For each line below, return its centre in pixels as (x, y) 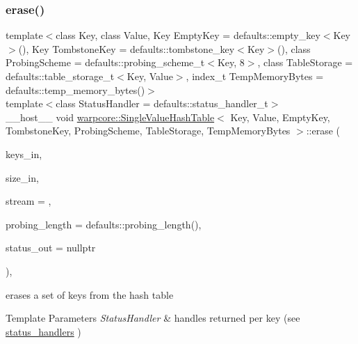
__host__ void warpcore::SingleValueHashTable (110, 117)
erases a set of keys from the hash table (90, 294)
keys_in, (24, 154)
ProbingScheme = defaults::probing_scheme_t (105, 62)
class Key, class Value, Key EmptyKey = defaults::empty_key (188, 35)
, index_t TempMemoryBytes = (255, 76)
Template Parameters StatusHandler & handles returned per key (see (153, 318)
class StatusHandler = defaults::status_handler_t (162, 103)
